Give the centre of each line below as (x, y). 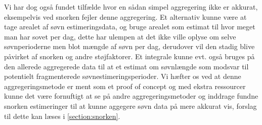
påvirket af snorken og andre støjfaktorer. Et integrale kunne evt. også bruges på (129, 56)
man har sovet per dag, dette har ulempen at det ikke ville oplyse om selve (120, 36)
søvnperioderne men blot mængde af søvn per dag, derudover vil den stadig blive (129, 46)
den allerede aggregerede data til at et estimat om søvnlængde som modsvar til (126, 66)
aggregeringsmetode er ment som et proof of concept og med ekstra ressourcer (125, 86)
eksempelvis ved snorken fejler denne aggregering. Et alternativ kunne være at (125, 16)
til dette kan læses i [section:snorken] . (62, 116)
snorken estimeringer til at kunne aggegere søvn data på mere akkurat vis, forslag (130, 106)
